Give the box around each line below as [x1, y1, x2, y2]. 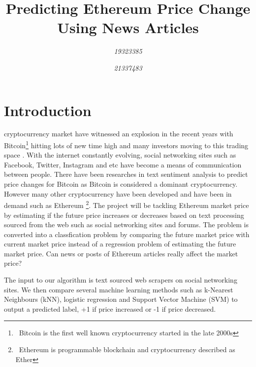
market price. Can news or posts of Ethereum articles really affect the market [4, 248, 238, 258]
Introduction [4, 100, 92, 120]
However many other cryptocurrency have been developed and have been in [4, 188, 232, 199]
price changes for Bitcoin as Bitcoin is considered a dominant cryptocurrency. [4, 179, 238, 189]
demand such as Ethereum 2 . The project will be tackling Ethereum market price [4, 199, 249, 210]
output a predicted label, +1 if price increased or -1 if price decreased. [4, 303, 216, 314]
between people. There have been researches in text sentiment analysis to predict [4, 169, 248, 179]
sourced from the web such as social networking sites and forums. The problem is [4, 219, 249, 230]
